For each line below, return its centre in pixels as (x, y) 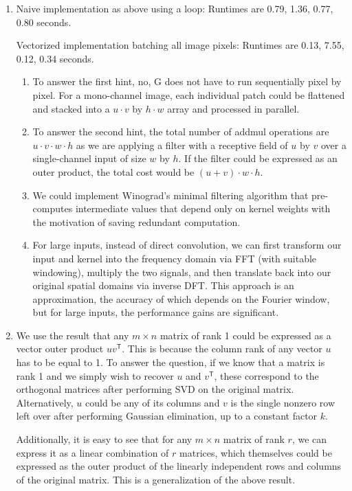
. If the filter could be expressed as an (258, 158)
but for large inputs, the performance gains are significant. (156, 312)
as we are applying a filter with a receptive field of (182, 145)
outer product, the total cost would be (113, 171)
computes (53, 208)
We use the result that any (73, 335)
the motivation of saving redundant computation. (136, 221)
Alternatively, (45, 402)
